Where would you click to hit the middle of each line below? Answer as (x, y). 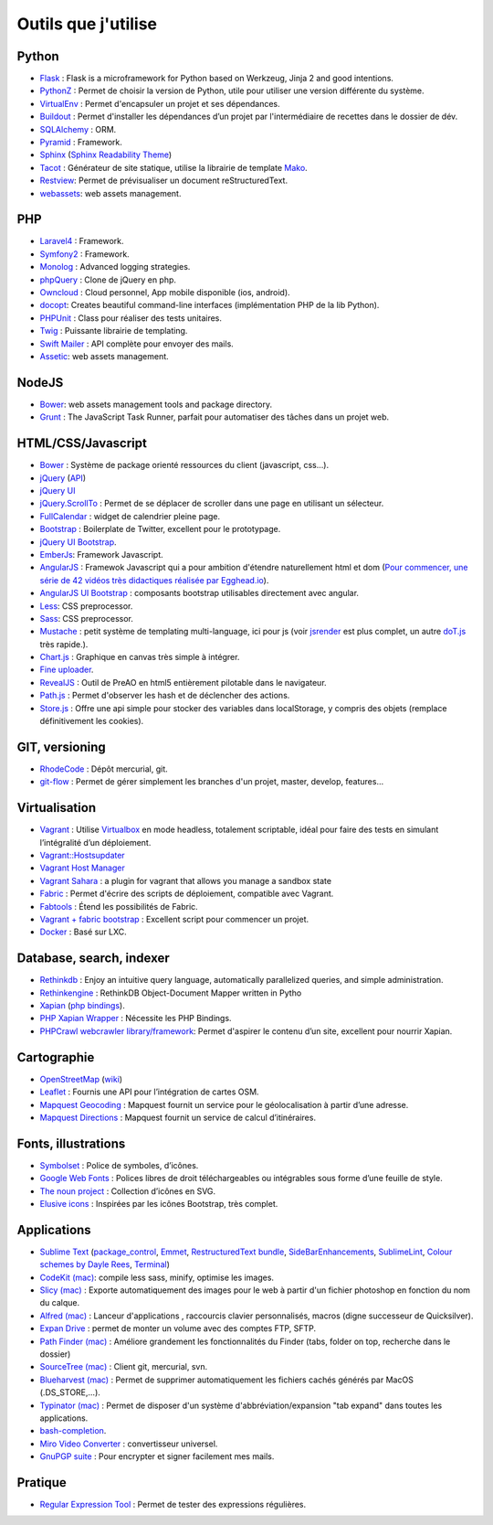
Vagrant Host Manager (82, 868)
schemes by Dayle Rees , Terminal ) (105, 1264)
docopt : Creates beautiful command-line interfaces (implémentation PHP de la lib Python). (210, 305)
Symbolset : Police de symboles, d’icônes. (119, 1165)
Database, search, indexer (93, 959)
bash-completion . (73, 1431)
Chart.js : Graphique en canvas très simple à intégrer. (140, 657)
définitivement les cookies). (92, 721)
